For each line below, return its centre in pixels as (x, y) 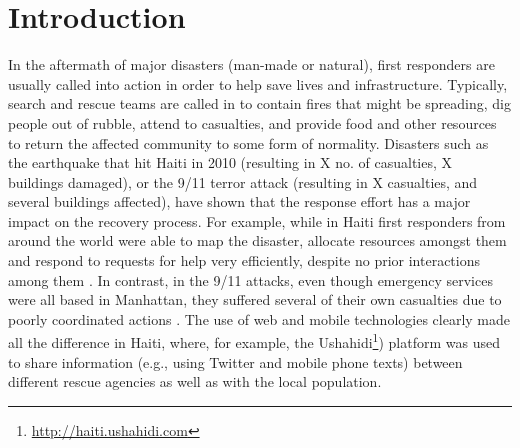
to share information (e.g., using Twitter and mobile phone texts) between (235, 361)
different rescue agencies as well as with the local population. (195, 381)
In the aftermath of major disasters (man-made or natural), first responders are (251, 64)
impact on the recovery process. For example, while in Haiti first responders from (257, 220)
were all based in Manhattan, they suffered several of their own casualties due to (255, 299)
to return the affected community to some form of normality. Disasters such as (248, 142)
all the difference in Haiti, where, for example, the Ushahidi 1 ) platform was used (254, 341)
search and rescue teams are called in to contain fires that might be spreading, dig (259, 103)
